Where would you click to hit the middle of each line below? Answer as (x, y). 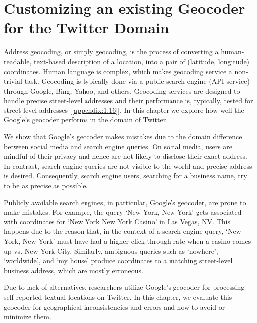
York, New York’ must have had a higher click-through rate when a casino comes (128, 241)
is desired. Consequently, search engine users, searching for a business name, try (126, 175)
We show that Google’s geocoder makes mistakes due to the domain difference (123, 137)
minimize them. (28, 316)
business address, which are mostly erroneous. (74, 270)
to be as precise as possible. (46, 185)
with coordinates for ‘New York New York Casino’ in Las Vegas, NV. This (117, 221)
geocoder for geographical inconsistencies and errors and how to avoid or (115, 306)
